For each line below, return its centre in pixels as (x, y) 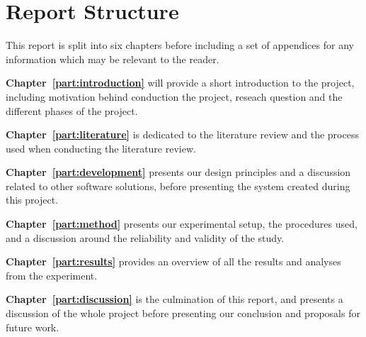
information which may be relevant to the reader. (113, 59)
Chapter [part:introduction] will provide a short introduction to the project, (180, 83)
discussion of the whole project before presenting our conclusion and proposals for (183, 313)
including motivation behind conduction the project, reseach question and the (174, 96)
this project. (32, 200)
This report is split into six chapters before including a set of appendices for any (180, 45)
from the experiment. (52, 275)
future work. (33, 327)
